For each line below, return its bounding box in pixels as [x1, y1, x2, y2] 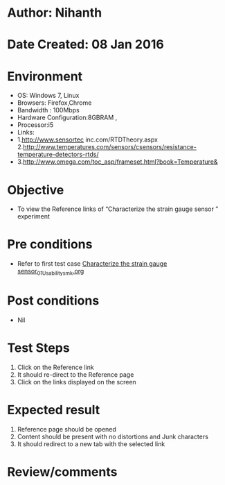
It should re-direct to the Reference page [17, 370, 134, 379]
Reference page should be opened [17, 425, 116, 433]
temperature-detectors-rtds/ [17, 151, 99, 159]
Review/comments [7, 463, 118, 479]
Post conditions [7, 293, 100, 309]
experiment [17, 212, 51, 221]
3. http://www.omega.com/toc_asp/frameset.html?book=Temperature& [17, 158, 218, 166]
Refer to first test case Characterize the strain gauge [17, 259, 168, 268]
